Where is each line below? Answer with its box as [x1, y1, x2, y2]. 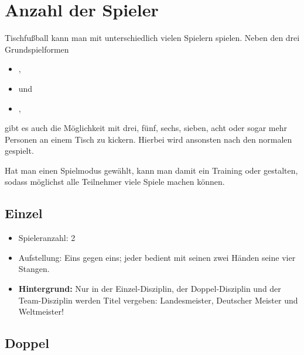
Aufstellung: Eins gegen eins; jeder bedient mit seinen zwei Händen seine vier [18, 251, 296, 263]
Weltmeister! [18, 305, 64, 318]
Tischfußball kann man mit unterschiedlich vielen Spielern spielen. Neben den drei [5, 32, 300, 44]
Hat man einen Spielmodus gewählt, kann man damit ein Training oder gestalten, [5, 164, 298, 176]
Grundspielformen [5, 43, 69, 55]
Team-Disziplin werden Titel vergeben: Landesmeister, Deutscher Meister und [18, 294, 298, 306]
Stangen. [18, 263, 50, 275]
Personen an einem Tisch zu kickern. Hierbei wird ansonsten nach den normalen [5, 133, 292, 145]
